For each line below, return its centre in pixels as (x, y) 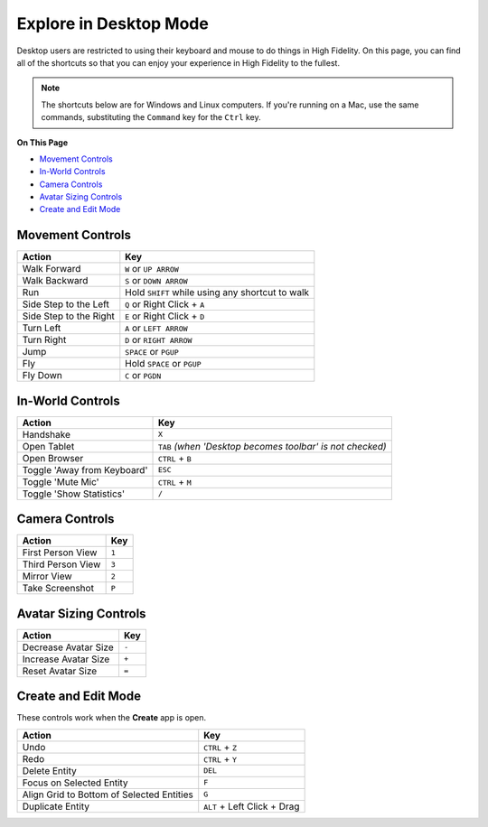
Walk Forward (52, 269)
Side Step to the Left (66, 304)
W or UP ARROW (152, 269)
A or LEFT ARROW (157, 328)
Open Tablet (48, 446)
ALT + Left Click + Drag (252, 806)
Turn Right (44, 340)
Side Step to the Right (68, 316)
